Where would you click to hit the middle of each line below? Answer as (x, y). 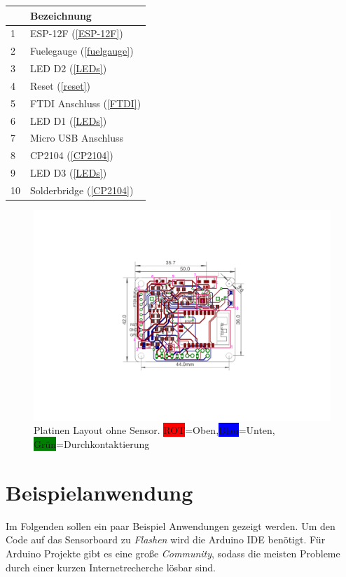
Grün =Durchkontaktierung (92, 444)
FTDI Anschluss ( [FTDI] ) (86, 103)
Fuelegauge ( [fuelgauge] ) (82, 51)
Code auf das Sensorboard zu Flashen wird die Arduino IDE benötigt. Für (166, 539)
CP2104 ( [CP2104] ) (72, 155)
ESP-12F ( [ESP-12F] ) (77, 33)
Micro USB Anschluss (77, 138)
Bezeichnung (61, 15)
